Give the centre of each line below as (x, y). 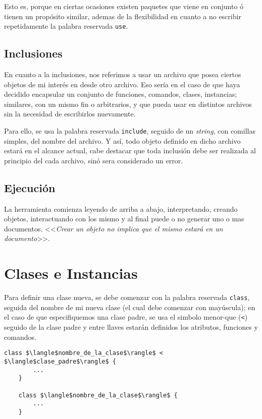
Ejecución (30, 187)
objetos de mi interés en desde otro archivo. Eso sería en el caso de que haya (122, 84)
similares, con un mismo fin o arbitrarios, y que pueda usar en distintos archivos (128, 104)
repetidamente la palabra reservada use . (66, 26)
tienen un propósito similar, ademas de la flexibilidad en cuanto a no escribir (123, 16)
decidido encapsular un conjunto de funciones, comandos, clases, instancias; (121, 94)
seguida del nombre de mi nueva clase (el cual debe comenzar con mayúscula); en (130, 307)
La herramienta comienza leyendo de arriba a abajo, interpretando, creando (121, 208)
